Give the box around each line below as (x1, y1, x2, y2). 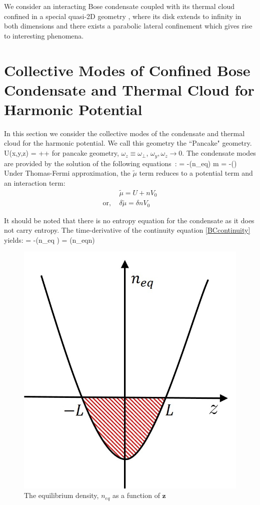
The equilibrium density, (24, 490, 99, 500)
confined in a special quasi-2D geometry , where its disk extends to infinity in (4, 11, 241, 21)
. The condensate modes (182, 148, 256, 158)
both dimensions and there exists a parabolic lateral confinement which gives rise (4, 21, 252, 31)
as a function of (112, 490, 160, 500)
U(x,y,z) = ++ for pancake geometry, (4, 148, 119, 158)
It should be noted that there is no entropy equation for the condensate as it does (4, 215, 254, 225)
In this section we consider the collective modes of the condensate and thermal (4, 128, 245, 138)
